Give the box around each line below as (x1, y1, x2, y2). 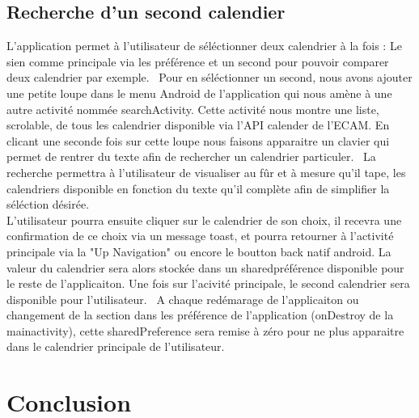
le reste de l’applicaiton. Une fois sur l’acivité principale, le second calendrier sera (6, 275, 410, 292)
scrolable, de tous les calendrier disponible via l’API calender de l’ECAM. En (6, 116, 390, 133)
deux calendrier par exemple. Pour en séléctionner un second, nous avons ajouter (6, 69, 413, 86)
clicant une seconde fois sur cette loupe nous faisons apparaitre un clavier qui (6, 132, 390, 149)
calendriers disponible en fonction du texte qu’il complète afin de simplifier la (6, 179, 390, 196)
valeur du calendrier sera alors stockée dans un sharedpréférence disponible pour (6, 259, 404, 276)
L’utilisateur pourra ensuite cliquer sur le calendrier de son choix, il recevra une (6, 211, 402, 228)
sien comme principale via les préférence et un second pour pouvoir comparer (6, 53, 389, 70)
